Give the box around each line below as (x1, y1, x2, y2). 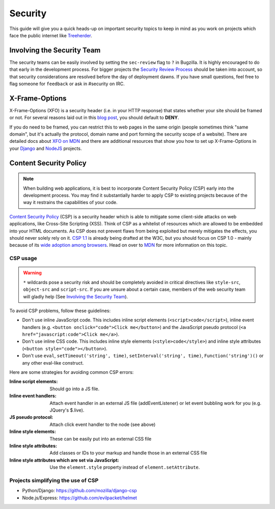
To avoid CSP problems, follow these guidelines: (9, 308, 111, 314)
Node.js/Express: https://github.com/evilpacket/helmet (22, 495, 137, 501)
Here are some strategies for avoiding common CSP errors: (9, 369, 134, 375)
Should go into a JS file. (49, 386, 100, 392)
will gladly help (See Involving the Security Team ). (23, 293, 128, 299)
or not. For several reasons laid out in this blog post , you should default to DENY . (9, 115, 179, 121)
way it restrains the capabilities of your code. (23, 199, 118, 206)
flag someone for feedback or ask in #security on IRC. (9, 81, 125, 87)
